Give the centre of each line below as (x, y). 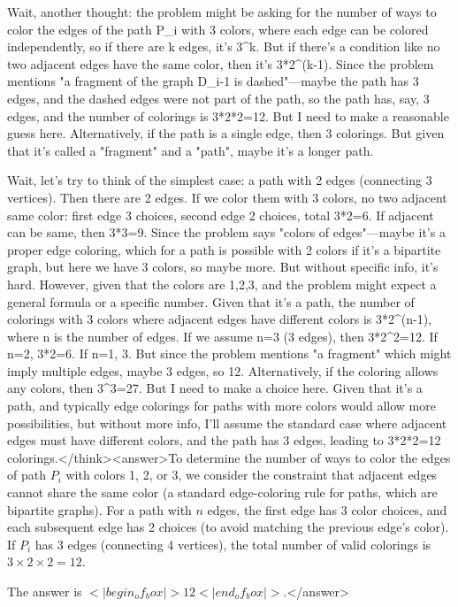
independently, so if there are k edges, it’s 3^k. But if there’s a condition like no (224, 46)
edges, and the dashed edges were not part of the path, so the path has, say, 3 (218, 98)
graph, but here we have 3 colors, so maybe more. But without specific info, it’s (223, 267)
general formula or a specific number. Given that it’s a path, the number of (211, 301)
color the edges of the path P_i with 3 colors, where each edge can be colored (218, 29)
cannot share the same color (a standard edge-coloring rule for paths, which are (222, 492)
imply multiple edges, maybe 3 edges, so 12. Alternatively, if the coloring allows (223, 370)
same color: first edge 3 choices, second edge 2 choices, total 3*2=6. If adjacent (221, 215)
